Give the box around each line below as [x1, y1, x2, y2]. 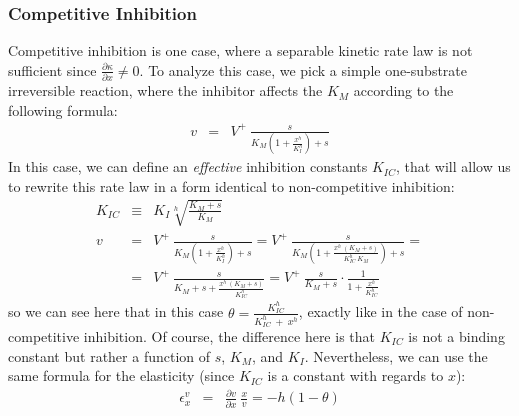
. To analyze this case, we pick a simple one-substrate [139, 59, 468, 80]
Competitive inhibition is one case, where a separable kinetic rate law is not [8, 40, 473, 61]
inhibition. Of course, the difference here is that [83, 325, 375, 346]
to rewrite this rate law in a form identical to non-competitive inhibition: [8, 175, 455, 196]
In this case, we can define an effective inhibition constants [8, 156, 368, 177]
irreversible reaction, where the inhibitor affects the [8, 80, 323, 101]
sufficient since [8, 59, 97, 80]
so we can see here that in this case [8, 301, 224, 322]
